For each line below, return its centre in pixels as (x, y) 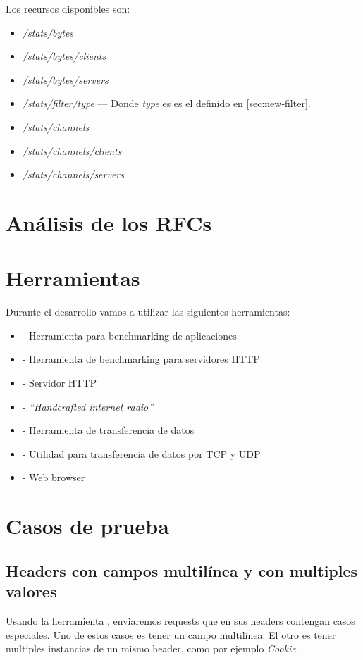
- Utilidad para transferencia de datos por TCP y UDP (141, 453)
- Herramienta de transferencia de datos (108, 430)
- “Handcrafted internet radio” (88, 406)
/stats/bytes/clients (64, 56)
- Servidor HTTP (60, 383)
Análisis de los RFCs (109, 222)
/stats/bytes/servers (65, 79)
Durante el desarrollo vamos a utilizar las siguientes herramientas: (148, 312)
